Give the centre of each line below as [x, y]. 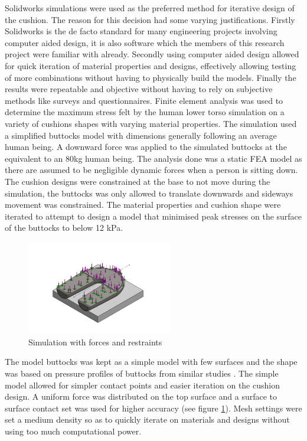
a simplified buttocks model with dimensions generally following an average [141, 135]
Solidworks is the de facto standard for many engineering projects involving [141, 31]
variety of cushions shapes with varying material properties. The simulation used [151, 123]
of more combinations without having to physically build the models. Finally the [151, 77]
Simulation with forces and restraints [95, 342]
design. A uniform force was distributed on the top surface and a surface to [141, 396]
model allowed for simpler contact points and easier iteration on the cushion [142, 385]
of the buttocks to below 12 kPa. [64, 228]
